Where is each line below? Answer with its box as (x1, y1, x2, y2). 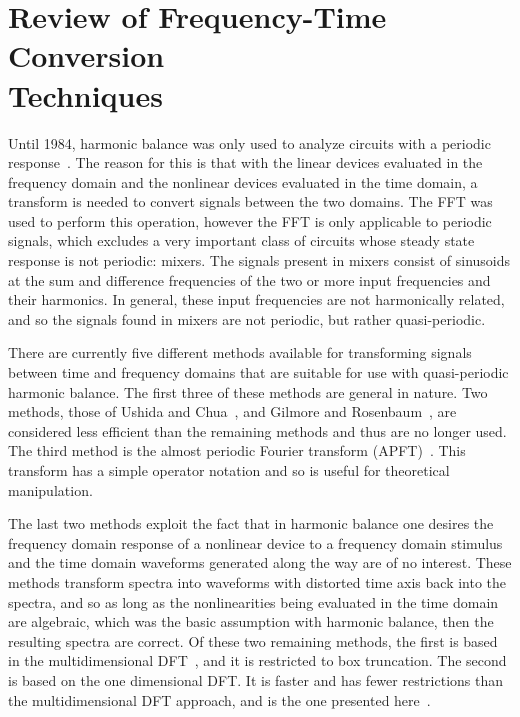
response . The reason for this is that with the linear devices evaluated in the (8, 152, 483, 173)
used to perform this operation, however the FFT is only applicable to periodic (8, 210, 492, 231)
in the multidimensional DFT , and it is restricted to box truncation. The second (8, 650, 507, 671)
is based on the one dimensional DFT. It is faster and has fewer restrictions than (8, 669, 504, 690)
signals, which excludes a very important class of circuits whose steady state (8, 230, 475, 251)
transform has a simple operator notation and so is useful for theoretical (8, 460, 450, 480)
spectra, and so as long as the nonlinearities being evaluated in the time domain (8, 591, 499, 612)
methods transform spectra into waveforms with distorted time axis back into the (8, 571, 507, 592)
